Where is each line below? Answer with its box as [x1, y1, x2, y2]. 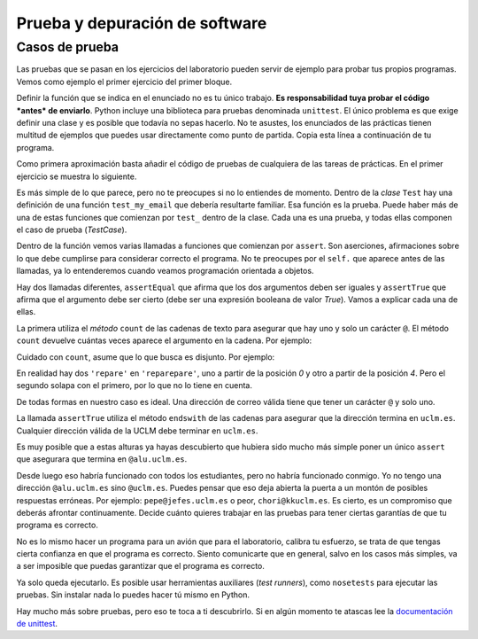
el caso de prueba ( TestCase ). [16, 224, 127, 235]
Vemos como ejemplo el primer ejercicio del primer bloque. [16, 76, 233, 87]
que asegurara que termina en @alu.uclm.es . [16, 454, 188, 464]
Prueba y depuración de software [16, 13, 267, 33]
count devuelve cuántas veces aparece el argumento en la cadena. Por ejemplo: [16, 335, 312, 346]
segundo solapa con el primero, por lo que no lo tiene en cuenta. [16, 380, 252, 391]
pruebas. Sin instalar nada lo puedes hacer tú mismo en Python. [16, 589, 251, 600]
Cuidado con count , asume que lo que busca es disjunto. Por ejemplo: [16, 351, 275, 362]
